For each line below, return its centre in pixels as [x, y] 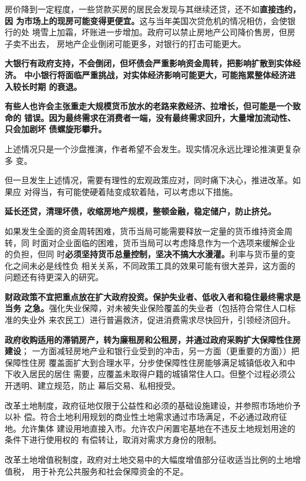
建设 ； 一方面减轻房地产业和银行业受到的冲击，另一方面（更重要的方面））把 [152, 351]
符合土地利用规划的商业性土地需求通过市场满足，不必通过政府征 [164, 417]
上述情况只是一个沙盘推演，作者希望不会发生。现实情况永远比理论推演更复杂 [153, 148]
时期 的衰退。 [56, 86]
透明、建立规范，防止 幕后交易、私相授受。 [96, 386]
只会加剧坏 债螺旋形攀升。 [56, 129]
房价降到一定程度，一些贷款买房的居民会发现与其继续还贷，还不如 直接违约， [153, 9]
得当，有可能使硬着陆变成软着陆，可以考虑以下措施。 [135, 191]
